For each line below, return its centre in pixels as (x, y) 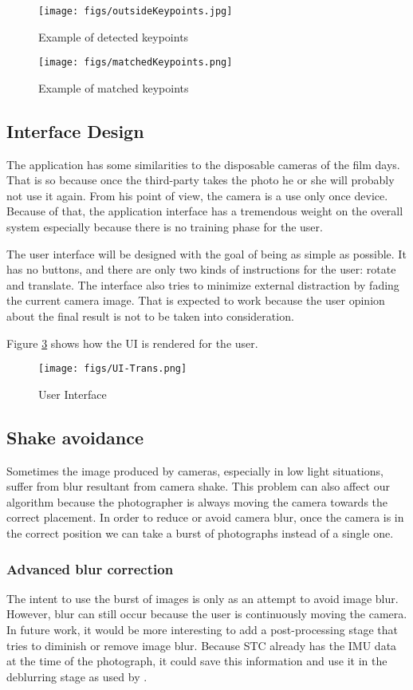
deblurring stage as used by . (77, 676)
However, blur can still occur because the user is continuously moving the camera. (207, 614)
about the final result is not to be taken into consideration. (150, 316)
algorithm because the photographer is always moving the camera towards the (197, 501)
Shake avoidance (75, 437)
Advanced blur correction (90, 568)
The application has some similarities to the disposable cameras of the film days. (203, 164)
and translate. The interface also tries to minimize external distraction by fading (203, 284)
